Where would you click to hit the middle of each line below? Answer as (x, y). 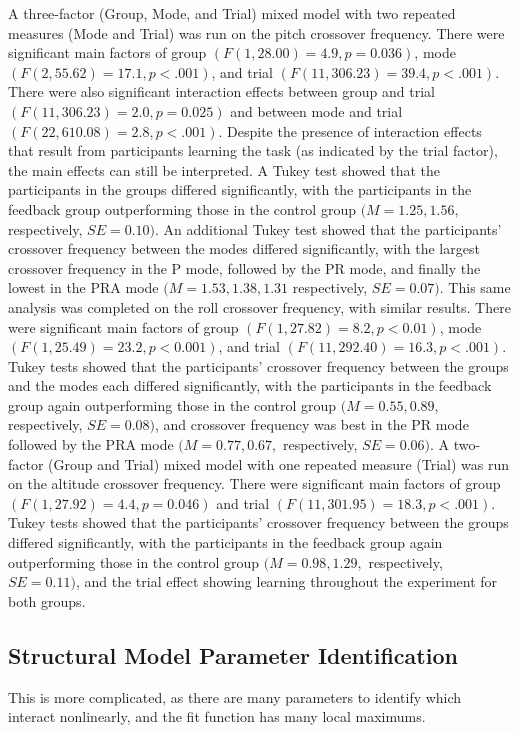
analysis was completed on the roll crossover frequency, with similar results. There (259, 306)
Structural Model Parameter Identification (233, 654)
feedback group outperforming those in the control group (182, 208)
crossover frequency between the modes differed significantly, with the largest (244, 248)
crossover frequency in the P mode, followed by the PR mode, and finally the (244, 267)
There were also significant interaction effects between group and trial (221, 91)
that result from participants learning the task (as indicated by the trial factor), (253, 150)
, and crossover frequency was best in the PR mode (312, 424)
